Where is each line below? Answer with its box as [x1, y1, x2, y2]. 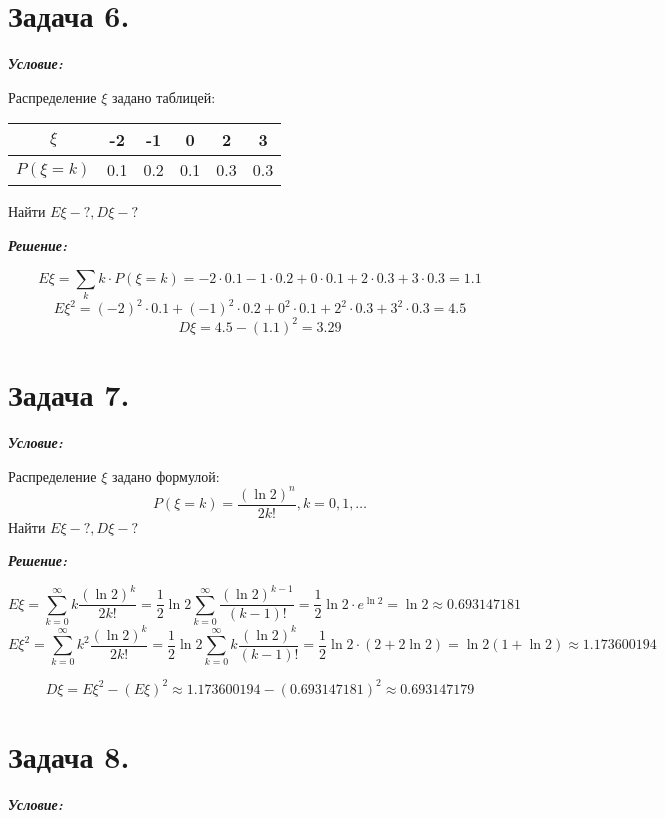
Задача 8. [8, 736, 130, 777]
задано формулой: [111, 465, 220, 486]
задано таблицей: [111, 86, 216, 107]
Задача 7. [8, 374, 130, 415]
